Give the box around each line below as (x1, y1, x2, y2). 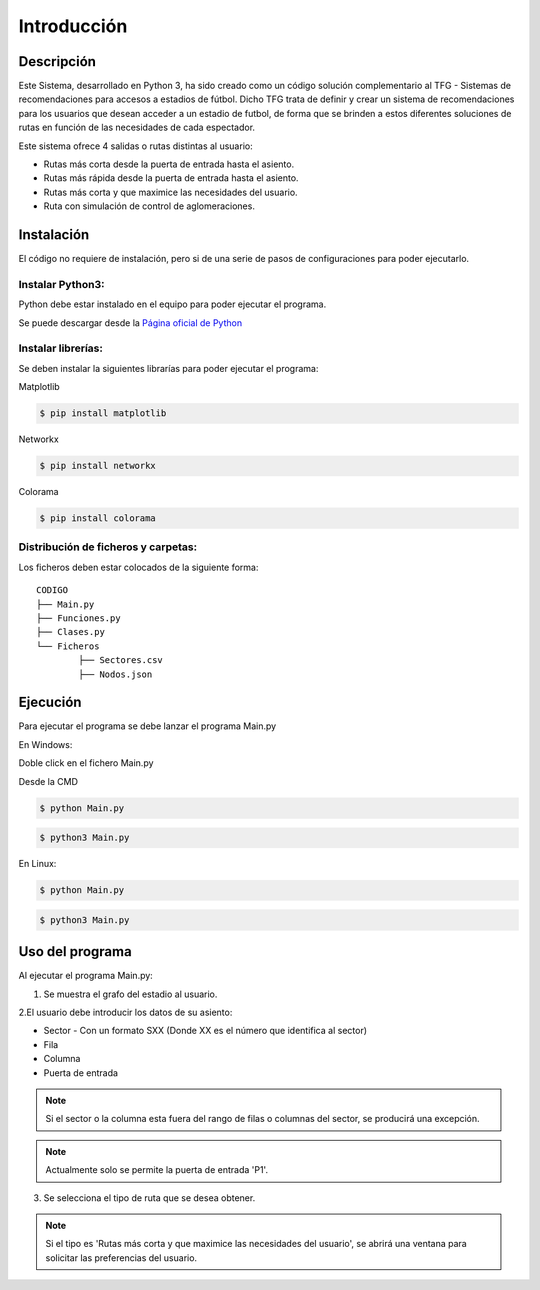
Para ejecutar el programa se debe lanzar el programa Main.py (18, 720, 277, 732)
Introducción (18, 15, 128, 37)
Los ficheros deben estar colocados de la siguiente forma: (18, 561, 259, 573)
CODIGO (36, 585, 69, 596)
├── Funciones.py (36, 612, 121, 624)
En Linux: (18, 858, 57, 870)
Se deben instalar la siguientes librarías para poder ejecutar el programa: (18, 362, 319, 374)
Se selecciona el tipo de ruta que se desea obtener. (43, 1191, 256, 1204)
